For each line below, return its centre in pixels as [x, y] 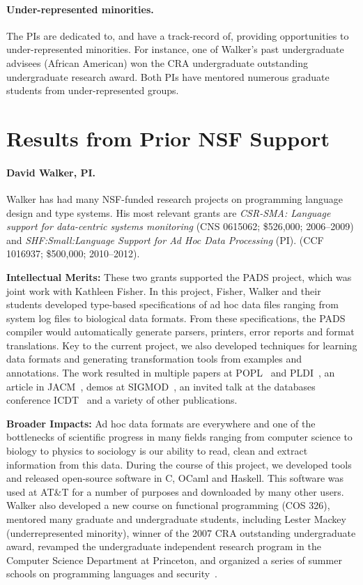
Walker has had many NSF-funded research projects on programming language [175, 198]
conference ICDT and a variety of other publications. [122, 400]
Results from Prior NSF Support [168, 138]
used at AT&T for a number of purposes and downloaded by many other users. [175, 491]
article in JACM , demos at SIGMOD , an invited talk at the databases [161, 386]
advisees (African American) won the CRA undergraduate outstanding [157, 62]
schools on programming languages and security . [112, 573]
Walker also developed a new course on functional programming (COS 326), [168, 505]
